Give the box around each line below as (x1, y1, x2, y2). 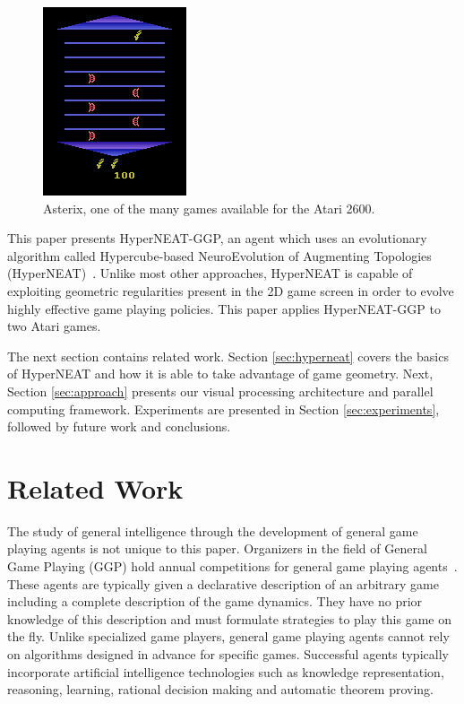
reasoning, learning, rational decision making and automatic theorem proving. (7, 680, 434, 699)
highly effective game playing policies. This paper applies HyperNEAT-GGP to (7, 299, 441, 317)
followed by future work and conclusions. (7, 417, 231, 436)
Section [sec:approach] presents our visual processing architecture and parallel (7, 381, 434, 400)
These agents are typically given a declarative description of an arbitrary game (7, 574, 439, 593)
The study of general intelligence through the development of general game (7, 521, 418, 540)
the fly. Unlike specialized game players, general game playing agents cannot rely (7, 627, 450, 646)
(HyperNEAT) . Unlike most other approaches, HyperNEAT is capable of (7, 264, 413, 282)
